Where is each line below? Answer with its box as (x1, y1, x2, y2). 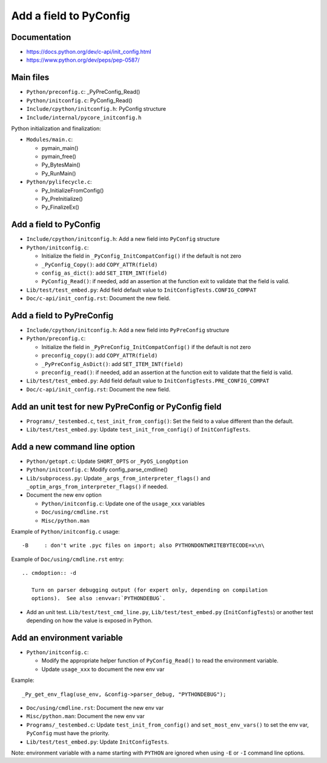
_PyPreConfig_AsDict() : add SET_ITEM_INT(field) (41, 360, 184, 367)
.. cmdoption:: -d (22, 569, 77, 577)
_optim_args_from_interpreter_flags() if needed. (26, 483, 168, 490)
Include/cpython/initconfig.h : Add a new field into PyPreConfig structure (26, 326, 230, 333)
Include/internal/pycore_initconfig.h (26, 114, 142, 121)
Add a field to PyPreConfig (11, 310, 114, 321)
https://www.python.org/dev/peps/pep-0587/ (26, 56, 140, 64)
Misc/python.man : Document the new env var (26, 713, 145, 720)
